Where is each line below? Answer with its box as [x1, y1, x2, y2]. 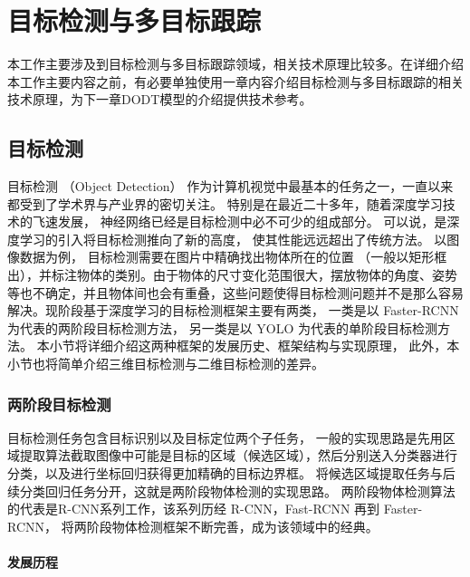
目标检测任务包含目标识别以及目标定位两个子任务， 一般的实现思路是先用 [7, 428, 443, 447]
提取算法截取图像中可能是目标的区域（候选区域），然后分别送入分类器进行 [19, 446, 457, 465]
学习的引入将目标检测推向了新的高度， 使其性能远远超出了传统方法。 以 [19, 229, 447, 248]
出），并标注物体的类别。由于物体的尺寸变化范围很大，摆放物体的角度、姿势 [7, 265, 457, 284]
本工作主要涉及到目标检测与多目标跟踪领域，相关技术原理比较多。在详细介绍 [7, 54, 464, 73]
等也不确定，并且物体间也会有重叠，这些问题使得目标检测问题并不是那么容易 [7, 283, 464, 302]
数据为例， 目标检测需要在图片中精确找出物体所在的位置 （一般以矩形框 [19, 247, 447, 266]
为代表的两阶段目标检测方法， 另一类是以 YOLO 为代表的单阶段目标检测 [7, 318, 438, 337]
